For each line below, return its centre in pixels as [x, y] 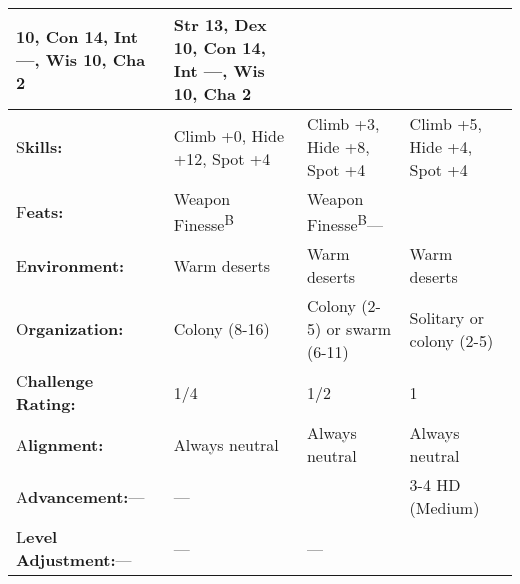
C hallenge [55, 381]
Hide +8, [338, 146]
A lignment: [60, 444]
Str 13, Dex [220, 24]
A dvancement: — [80, 496]
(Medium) [444, 508]
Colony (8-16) [221, 329]
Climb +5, [446, 123]
